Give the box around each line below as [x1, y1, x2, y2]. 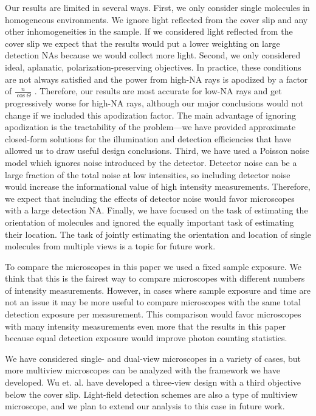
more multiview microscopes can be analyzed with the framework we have [5, 364, 280, 376]
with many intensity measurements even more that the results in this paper [5, 319, 286, 332]
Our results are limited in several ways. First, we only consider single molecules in [5, 1, 310, 13]
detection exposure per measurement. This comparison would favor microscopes [5, 308, 301, 321]
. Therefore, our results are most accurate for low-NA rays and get [34, 85, 282, 97]
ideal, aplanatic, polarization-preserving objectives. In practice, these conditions [5, 60, 301, 73]
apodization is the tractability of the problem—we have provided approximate [5, 120, 296, 133]
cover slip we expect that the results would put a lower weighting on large [5, 36, 280, 49]
